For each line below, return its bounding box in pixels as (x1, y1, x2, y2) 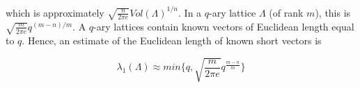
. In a (178, 5, 202, 19)
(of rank (269, 5, 304, 19)
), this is (315, 5, 351, 19)
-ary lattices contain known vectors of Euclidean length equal (93, 19, 354, 33)
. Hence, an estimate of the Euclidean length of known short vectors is (22, 33, 322, 47)
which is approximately (6, 5, 104, 19)
